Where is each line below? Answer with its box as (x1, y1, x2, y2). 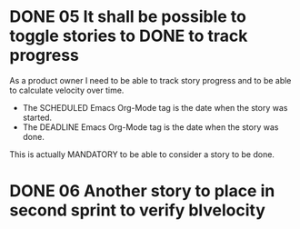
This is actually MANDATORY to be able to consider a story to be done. (9, 148, 275, 160)
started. (22, 112, 53, 123)
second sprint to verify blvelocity (9, 200, 266, 221)
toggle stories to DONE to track (9, 25, 248, 46)
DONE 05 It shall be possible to (9, 6, 247, 27)
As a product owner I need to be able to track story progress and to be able (9, 75, 292, 85)
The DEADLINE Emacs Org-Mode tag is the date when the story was (22, 121, 279, 133)
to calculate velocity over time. (9, 85, 125, 95)
